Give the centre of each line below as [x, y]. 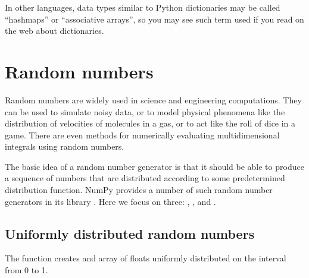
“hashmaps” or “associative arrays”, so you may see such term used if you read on [154, 19]
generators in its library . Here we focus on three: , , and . [110, 201]
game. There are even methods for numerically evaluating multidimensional [142, 135]
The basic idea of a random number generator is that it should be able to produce [154, 166]
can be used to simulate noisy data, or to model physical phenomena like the [145, 111]
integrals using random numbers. [65, 146]
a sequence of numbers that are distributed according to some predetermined [145, 178]
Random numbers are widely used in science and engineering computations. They [153, 99]
